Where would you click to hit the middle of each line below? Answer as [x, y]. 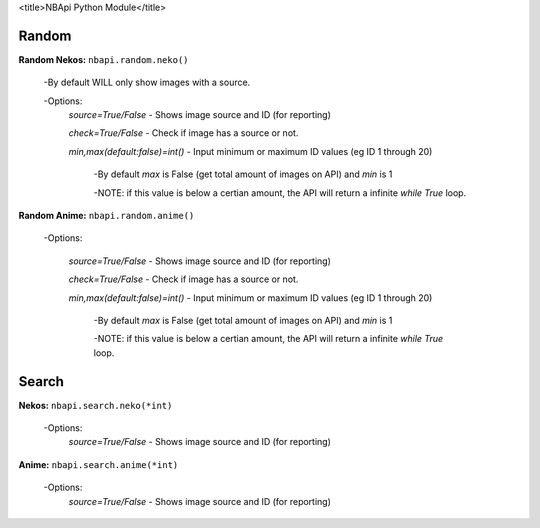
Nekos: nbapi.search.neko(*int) [95, 405]
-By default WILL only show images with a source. [147, 82]
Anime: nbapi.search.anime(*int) [98, 464]
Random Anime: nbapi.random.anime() [106, 216]
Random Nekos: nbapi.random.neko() [103, 59]
